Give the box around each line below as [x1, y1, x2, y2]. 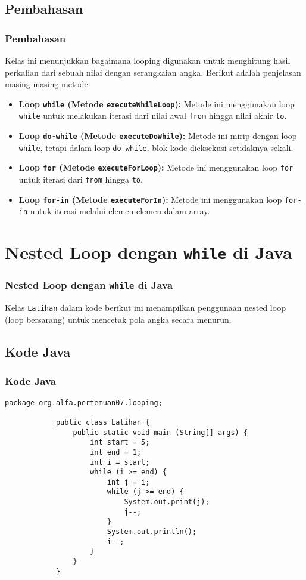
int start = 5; [90, 438, 150, 447]
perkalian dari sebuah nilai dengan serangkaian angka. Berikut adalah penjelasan [5, 66, 301, 78]
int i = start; [90, 458, 150, 467]
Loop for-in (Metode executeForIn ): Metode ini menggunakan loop [18, 193, 282, 205]
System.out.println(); [107, 527, 197, 536]
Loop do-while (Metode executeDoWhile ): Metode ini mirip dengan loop [18, 129, 297, 142]
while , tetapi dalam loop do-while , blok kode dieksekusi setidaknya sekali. [18, 141, 293, 153]
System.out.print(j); [124, 498, 210, 507]
